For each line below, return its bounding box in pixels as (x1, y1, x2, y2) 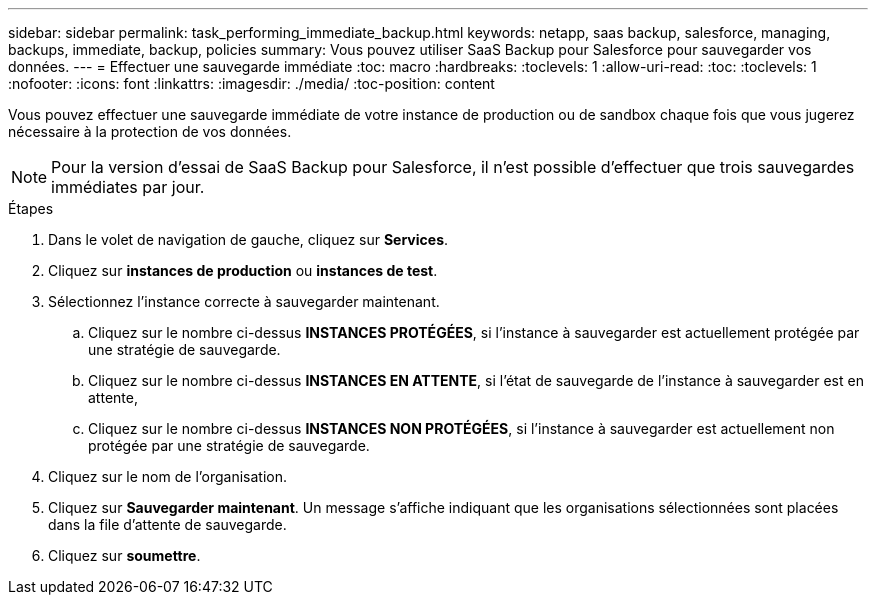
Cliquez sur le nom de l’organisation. (48, 468, 288, 485)
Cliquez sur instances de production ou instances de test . (48, 262, 438, 279)
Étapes (8, 200, 54, 217)
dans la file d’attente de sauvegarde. (48, 516, 287, 533)
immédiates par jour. (51, 177, 205, 197)
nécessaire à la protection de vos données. (8, 123, 292, 140)
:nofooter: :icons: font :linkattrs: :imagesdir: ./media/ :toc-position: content (8, 75, 495, 92)
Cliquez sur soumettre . (48, 547, 201, 564)
